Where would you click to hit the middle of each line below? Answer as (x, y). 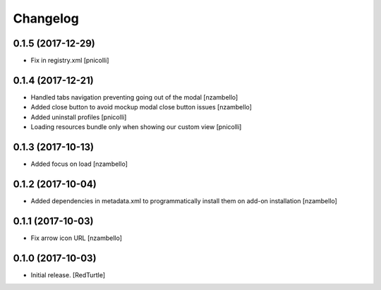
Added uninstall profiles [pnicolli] (79, 117)
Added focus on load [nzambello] (79, 164)
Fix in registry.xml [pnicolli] (70, 61)
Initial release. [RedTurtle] (68, 274)
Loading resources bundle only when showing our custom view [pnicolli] (136, 127)
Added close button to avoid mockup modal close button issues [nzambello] (141, 107)
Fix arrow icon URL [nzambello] (77, 238)
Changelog (46, 18)
